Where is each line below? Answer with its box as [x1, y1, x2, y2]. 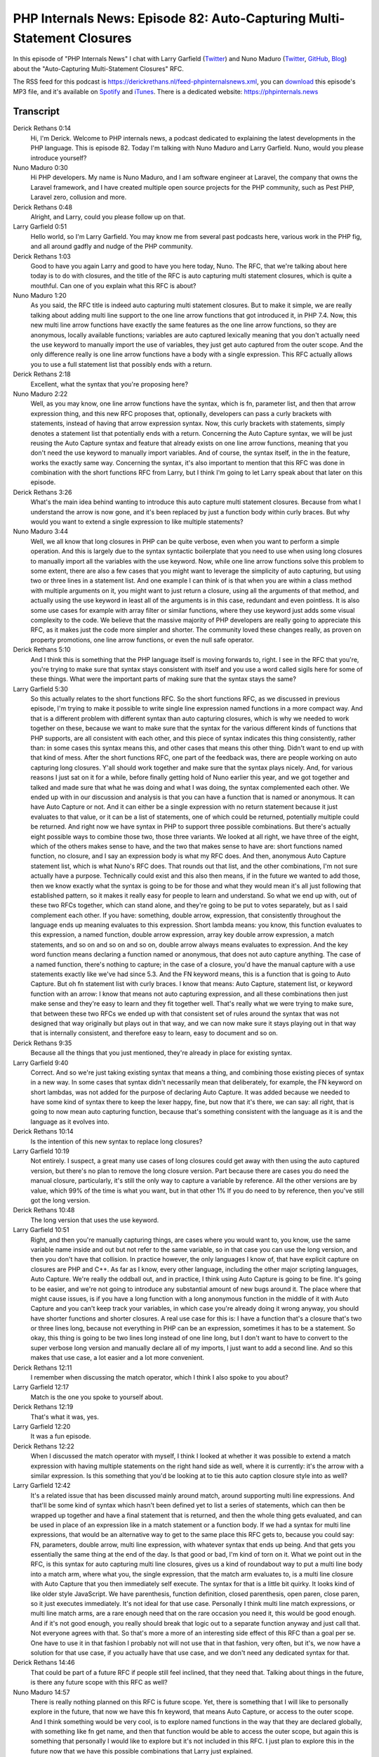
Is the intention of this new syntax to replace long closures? [30, 1137, 203, 1146]
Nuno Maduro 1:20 [13, 292, 67, 300]
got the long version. [30, 1196, 91, 1205]
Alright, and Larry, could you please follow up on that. [30, 212, 186, 221]
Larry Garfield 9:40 [13, 1058, 69, 1067]
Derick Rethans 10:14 [13, 1127, 74, 1136]
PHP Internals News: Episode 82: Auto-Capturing [13, 11, 307, 26]
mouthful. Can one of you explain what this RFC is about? [30, 281, 197, 290]
